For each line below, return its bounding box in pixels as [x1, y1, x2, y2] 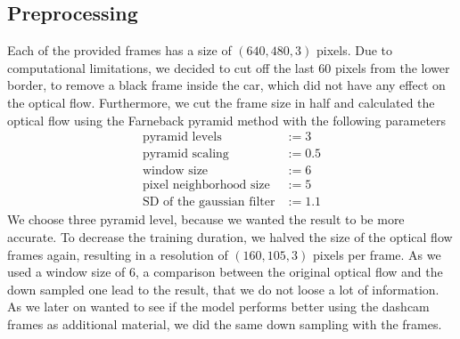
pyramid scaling [142, 148, 229, 161]
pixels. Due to [316, 41, 393, 60]
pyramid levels [142, 131, 222, 144]
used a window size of [7, 262, 126, 281]
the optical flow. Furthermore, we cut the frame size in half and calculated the [7, 93, 435, 111]
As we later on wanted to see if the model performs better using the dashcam [7, 297, 430, 316]
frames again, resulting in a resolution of [7, 245, 228, 263]
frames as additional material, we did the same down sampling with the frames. [7, 314, 442, 333]
